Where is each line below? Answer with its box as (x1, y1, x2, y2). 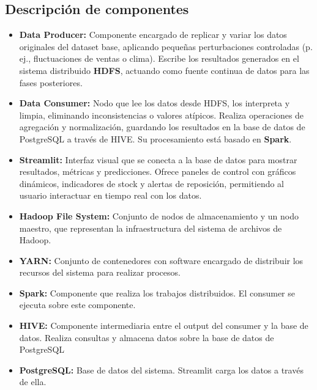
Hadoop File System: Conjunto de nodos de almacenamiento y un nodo (19, 209, 299, 222)
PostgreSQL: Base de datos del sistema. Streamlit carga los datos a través (19, 363, 304, 376)
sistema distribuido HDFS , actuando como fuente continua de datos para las (19, 64, 310, 76)
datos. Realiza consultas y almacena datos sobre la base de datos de (19, 331, 274, 344)
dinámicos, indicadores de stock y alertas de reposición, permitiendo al (19, 177, 285, 189)
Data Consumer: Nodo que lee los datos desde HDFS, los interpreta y (19, 97, 290, 109)
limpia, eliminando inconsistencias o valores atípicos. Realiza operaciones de (19, 108, 304, 121)
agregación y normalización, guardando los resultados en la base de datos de (19, 120, 305, 133)
